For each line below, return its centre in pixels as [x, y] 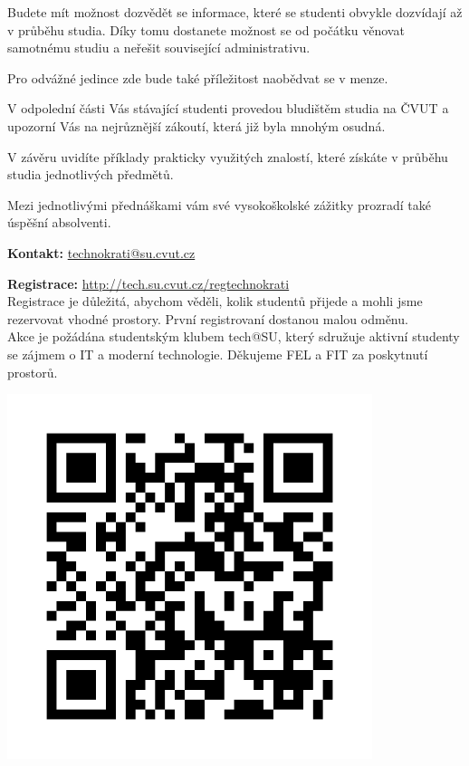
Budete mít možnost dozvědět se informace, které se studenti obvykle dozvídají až [235, 12]
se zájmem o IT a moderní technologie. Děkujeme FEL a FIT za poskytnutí [218, 354]
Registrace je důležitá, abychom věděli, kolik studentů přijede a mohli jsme [215, 301]
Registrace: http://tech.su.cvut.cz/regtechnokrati [148, 283]
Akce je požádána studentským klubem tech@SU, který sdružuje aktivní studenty [234, 336]
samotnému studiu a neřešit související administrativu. [159, 48]
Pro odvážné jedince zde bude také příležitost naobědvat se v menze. [198, 77]
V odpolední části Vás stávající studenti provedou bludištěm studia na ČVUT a [228, 108]
